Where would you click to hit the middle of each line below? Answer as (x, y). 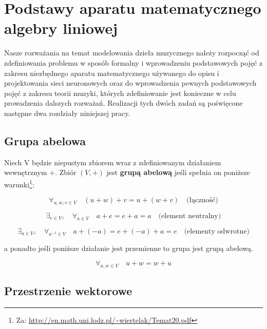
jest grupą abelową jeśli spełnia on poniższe (178, 172)
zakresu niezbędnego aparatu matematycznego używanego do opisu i (112, 73)
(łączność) (202, 200)
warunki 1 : (19, 183)
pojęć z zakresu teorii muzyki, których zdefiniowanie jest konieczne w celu (120, 93)
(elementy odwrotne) (217, 231)
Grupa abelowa (45, 140)
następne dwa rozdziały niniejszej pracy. (67, 113)
